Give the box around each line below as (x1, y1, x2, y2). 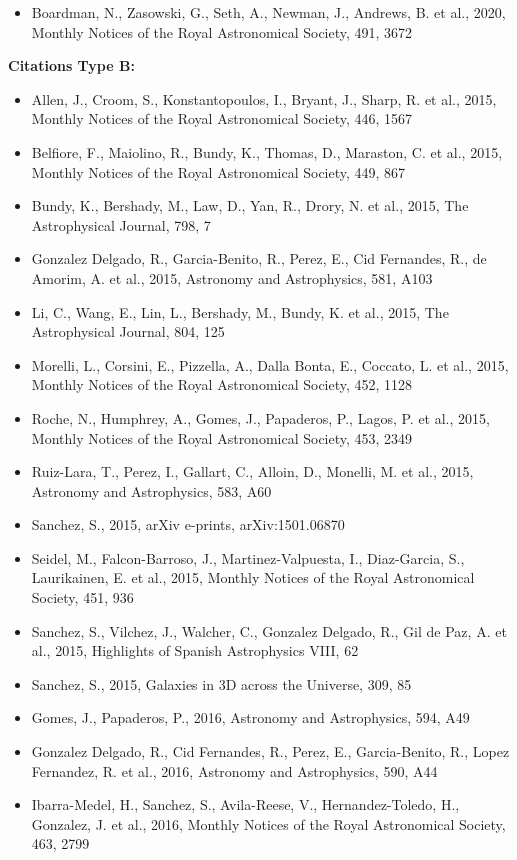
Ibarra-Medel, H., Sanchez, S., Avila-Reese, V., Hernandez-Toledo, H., (31, 794, 460, 815)
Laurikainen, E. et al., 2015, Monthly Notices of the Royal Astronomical (31, 567, 475, 588)
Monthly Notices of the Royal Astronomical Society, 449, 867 (31, 161, 406, 182)
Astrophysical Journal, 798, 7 (31, 214, 211, 235)
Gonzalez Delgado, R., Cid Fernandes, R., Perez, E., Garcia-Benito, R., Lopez (31, 741, 510, 762)
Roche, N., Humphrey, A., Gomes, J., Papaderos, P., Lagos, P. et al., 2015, (31, 407, 490, 428)
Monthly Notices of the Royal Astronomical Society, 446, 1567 (31, 108, 413, 129)
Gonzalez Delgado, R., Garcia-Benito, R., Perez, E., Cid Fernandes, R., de (31, 248, 487, 269)
